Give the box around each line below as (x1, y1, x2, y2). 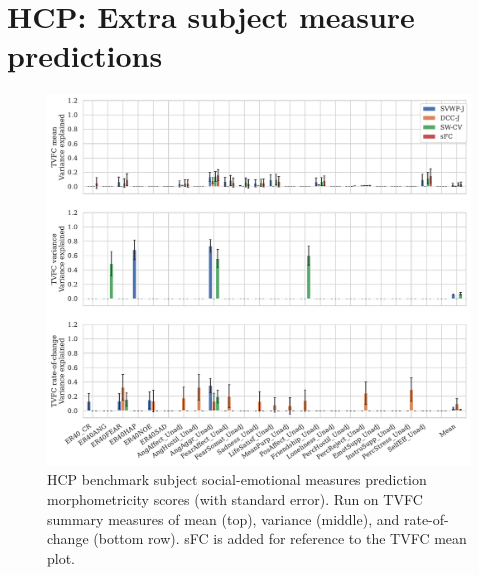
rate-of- (403, 508, 449, 529)
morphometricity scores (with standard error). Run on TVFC (47, 488, 423, 509)
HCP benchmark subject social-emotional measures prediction (47, 469, 427, 490)
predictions (7, 35, 163, 76)
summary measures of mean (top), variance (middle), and (47, 508, 400, 529)
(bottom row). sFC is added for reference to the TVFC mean (93, 528, 467, 549)
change (47, 528, 89, 549)
